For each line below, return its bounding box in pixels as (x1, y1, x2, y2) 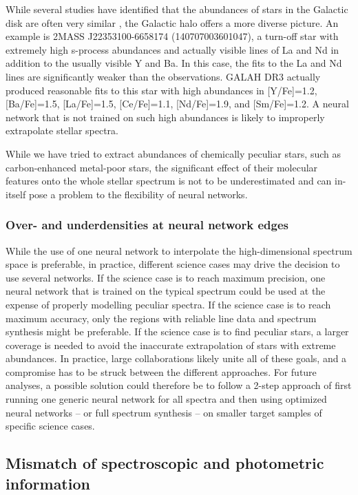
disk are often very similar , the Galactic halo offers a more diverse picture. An (6, 15, 339, 30)
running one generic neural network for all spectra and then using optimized (6, 392, 327, 406)
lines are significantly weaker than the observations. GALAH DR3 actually (6, 69, 321, 83)
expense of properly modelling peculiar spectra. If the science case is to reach (6, 297, 331, 311)
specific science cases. (6, 419, 95, 433)
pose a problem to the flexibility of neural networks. (28, 187, 248, 201)
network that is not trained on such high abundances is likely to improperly (6, 109, 325, 124)
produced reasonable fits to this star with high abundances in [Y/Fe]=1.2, (6, 83, 317, 97)
